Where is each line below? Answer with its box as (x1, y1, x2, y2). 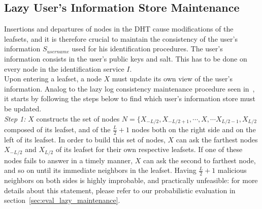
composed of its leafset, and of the (4, 124, 111, 134)
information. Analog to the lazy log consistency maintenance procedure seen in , (4, 83, 255, 94)
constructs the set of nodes (36, 113, 120, 124)
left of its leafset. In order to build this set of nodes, (4, 134, 166, 144)
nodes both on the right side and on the (132, 124, 256, 134)
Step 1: (4, 113, 26, 124)
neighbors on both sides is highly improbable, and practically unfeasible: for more (4, 175, 258, 186)
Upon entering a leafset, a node (4, 73, 102, 84)
